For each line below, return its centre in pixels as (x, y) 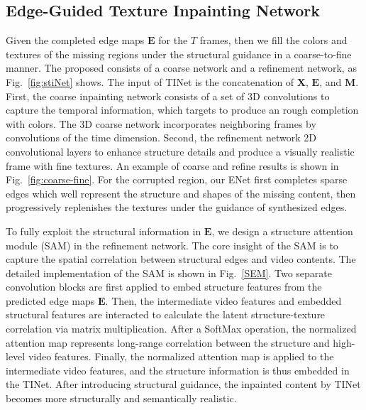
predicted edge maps (50, 300)
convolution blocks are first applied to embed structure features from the (164, 287)
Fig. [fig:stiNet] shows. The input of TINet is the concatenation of (150, 81)
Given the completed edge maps (75, 40)
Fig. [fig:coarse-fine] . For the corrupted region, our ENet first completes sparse (177, 179)
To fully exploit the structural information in (104, 231)
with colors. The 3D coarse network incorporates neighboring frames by (161, 123)
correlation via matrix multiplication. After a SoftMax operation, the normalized (181, 329)
